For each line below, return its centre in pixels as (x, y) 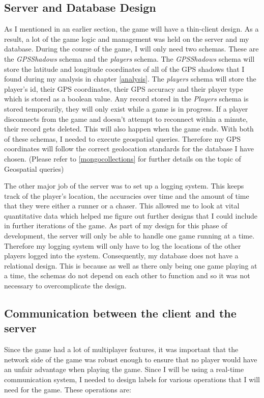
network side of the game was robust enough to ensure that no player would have (131, 359)
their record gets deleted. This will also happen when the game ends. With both (129, 129)
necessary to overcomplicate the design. (65, 286)
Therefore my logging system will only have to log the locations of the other (123, 245)
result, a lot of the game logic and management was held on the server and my (127, 38)
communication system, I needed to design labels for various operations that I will (132, 379)
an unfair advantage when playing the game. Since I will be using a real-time (124, 369)
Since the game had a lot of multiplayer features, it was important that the (121, 349)
